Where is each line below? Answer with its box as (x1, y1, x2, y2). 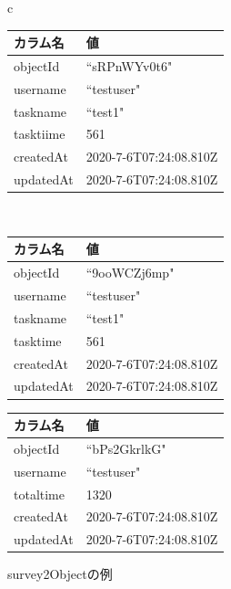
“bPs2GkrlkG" (85, 438, 166, 458)
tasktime (14, 331, 62, 350)
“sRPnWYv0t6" (85, 56, 173, 75)
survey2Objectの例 (7, 564, 113, 584)
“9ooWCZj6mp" (85, 263, 175, 282)
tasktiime (14, 124, 65, 143)
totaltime (14, 484, 65, 503)
